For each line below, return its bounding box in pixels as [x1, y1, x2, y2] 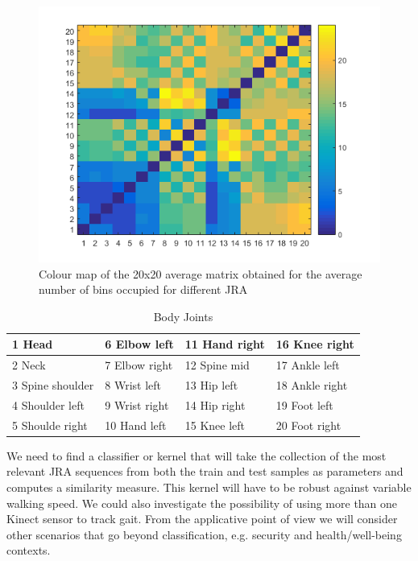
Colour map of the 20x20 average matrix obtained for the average [39, 265, 362, 282]
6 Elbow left [105, 336, 174, 353]
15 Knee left [184, 416, 246, 433]
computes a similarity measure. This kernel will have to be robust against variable [6, 479, 412, 496]
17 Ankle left [275, 357, 340, 373]
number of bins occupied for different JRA [39, 281, 248, 298]
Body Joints [153, 307, 213, 324]
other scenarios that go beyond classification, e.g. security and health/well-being [6, 526, 402, 542]
